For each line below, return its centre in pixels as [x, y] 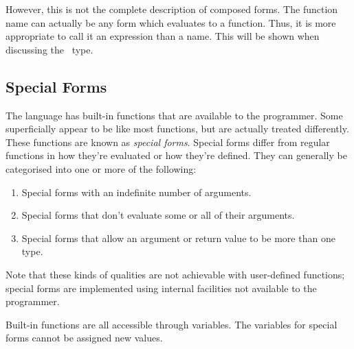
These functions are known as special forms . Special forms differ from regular [168, 142]
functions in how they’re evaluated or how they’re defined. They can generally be [176, 155]
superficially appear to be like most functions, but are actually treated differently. [177, 129]
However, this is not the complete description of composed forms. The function [172, 9]
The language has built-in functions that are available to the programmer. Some [174, 115]
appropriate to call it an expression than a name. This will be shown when [163, 36]
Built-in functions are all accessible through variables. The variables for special [172, 324]
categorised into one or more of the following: [101, 168]
